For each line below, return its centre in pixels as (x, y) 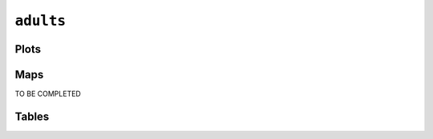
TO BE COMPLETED (48, 94)
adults (40, 21)
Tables (32, 116)
